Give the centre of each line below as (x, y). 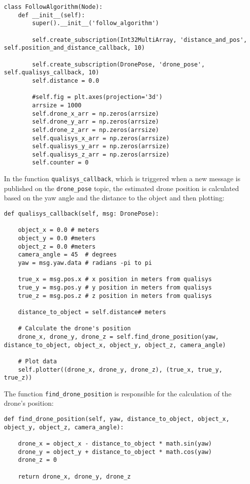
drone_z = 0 (37, 460)
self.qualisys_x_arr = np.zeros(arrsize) (101, 138)
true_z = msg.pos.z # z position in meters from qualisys (115, 296)
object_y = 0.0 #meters (57, 238)
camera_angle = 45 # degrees (67, 255)
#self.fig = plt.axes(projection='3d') (97, 97)
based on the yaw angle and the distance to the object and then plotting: (114, 198)
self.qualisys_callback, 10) (52, 73)
